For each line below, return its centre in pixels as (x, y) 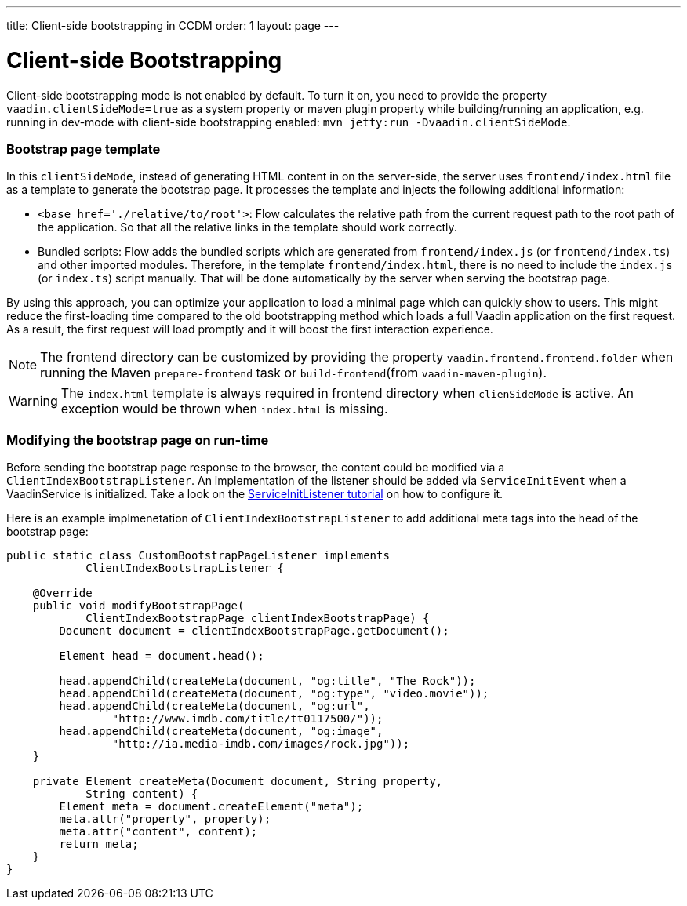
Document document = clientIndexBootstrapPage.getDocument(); (254, 631)
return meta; (99, 844)
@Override (62, 593)
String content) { (142, 794)
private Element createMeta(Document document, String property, (238, 781)
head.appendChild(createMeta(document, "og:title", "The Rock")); (267, 681)
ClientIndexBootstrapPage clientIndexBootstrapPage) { (258, 618)
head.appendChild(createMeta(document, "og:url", (214, 706)
